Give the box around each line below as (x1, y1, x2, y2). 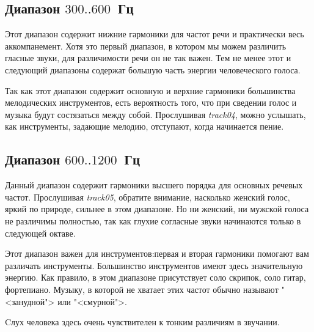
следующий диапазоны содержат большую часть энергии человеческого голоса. (5, 63, 301, 76)
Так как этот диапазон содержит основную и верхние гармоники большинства (5, 84, 296, 97)
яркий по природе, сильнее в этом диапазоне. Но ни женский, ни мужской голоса (5, 202, 309, 215)
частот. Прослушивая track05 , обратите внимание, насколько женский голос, (5, 190, 290, 203)
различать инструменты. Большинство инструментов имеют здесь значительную (5, 259, 303, 271)
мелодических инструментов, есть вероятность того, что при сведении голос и (5, 96, 297, 109)
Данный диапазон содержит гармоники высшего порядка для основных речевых (5, 179, 303, 191)
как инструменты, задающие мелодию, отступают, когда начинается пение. (5, 120, 284, 133)
